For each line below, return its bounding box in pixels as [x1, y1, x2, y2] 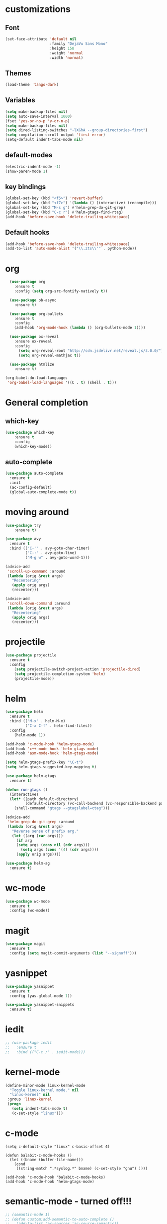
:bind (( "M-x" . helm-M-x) [9, 719, 66, 724]
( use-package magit [5, 941, 46, 946]
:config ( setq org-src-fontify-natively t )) [14, 289, 108, 294]
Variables [5, 96, 36, 104]
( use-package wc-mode [5, 899, 50, 904]
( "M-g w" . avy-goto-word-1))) [25, 555, 90, 560]
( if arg [16, 838, 32, 843]
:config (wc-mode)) [9, 908, 50, 913]
